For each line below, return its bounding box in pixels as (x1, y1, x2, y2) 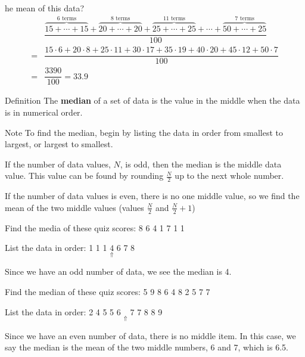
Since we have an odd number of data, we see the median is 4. (5, 265, 232, 278)
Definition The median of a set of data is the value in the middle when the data (5, 94, 300, 107)
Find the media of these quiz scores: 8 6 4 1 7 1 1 (5, 221, 185, 234)
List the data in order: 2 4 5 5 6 (5, 305, 121, 318)
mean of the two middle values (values (5, 201, 144, 213)
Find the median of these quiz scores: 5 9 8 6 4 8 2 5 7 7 (5, 285, 210, 297)
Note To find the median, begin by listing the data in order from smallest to (5, 126, 284, 138)
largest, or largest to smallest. (5, 138, 113, 150)
